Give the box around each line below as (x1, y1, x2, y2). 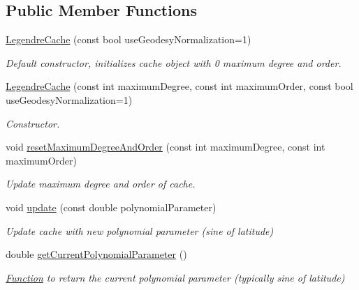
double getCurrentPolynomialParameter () (6, 247, 187, 261)
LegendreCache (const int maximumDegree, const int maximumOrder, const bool (6, 79, 353, 93)
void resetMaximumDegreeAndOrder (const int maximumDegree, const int (6, 139, 325, 154)
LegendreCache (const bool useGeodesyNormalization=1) (6, 32, 251, 47)
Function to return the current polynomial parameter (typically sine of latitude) (6, 270, 345, 284)
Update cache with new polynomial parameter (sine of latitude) (6, 223, 274, 238)
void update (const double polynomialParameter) (6, 199, 217, 214)
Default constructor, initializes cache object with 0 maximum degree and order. (6, 55, 342, 70)
